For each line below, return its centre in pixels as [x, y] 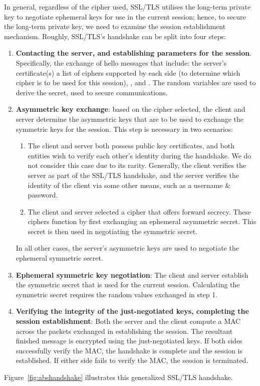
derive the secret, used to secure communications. [92, 92]
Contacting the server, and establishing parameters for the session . [134, 53]
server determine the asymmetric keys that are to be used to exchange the [130, 119]
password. [43, 195]
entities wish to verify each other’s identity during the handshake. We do [140, 155]
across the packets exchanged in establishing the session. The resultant [124, 331]
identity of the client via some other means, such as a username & [129, 185]
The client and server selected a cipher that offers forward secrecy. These [140, 211]
